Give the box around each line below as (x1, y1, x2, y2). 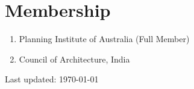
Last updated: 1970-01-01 (5, 73, 99, 85)
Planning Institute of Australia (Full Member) (19, 32, 190, 45)
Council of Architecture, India (19, 52, 130, 65)
